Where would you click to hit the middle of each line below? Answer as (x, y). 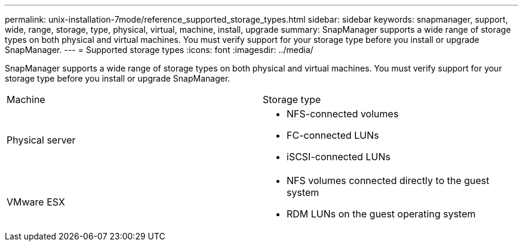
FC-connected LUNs (333, 135)
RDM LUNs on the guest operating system (381, 214)
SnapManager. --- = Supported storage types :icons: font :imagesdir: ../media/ (159, 50)
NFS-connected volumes (343, 114)
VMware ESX (36, 202)
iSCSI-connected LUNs (339, 157)
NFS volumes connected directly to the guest (388, 180)
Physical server (41, 140)
